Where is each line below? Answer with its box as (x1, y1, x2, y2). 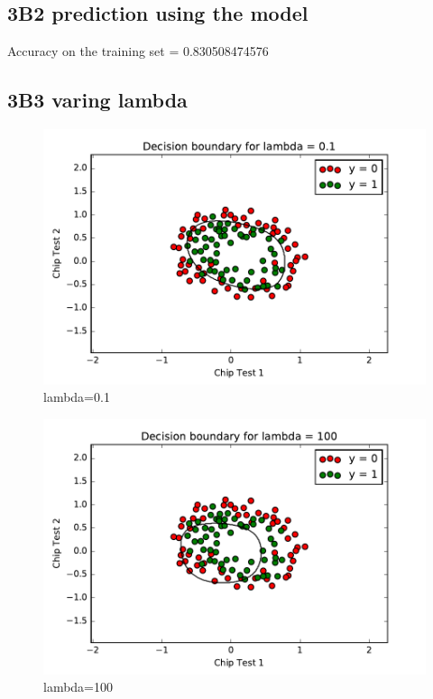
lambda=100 (43, 677, 114, 696)
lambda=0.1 (43, 387, 110, 406)
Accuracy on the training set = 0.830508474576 (7, 42, 269, 61)
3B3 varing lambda (7, 86, 188, 114)
